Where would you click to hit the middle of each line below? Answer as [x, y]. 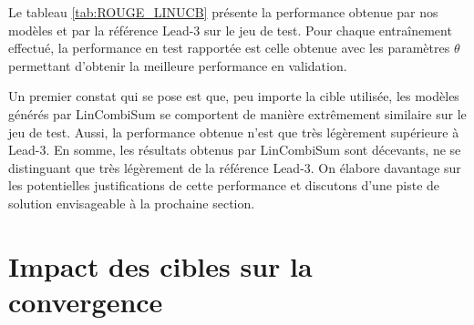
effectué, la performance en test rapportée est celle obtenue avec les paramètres [229, 48]
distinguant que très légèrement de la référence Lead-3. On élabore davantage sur [235, 167]
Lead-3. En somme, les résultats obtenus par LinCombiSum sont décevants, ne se [235, 150]
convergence [86, 301]
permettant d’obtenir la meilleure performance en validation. [178, 65]
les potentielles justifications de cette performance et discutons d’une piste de [224, 185]
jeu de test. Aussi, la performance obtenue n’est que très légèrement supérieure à [234, 132]
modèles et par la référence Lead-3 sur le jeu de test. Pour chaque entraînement [230, 30]
